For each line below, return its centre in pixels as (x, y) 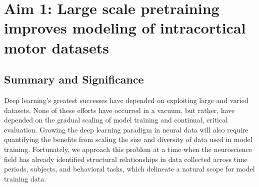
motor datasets (56, 47)
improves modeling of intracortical (125, 28)
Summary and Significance (74, 79)
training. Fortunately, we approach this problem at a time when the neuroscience (128, 149)
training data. (25, 178)
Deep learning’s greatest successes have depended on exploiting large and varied (126, 100)
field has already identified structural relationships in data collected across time (126, 159)
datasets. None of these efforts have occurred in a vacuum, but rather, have (119, 110)
